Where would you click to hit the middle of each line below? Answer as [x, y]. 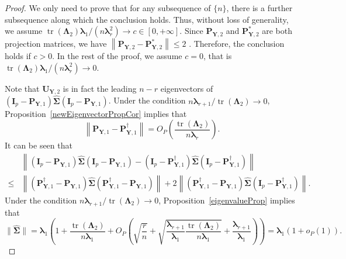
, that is [217, 56]
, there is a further [259, 8]
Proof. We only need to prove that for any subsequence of [108, 8]
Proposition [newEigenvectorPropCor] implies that [96, 113]
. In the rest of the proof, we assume [117, 56]
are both [277, 31]
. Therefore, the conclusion [237, 44]
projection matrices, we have [56, 44]
